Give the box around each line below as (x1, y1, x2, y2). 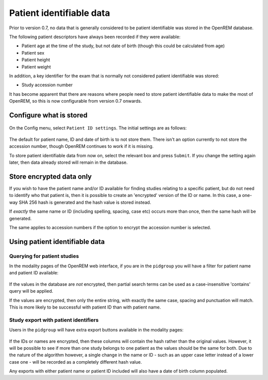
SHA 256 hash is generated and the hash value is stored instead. (18, 199, 151, 205)
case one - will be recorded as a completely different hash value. (9, 359, 142, 365)
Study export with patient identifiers (9, 317, 99, 323)
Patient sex (21, 50, 45, 56)
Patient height (21, 57, 50, 63)
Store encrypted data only (9, 172, 92, 181)
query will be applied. (9, 288, 54, 294)
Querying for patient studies (9, 253, 79, 259)
